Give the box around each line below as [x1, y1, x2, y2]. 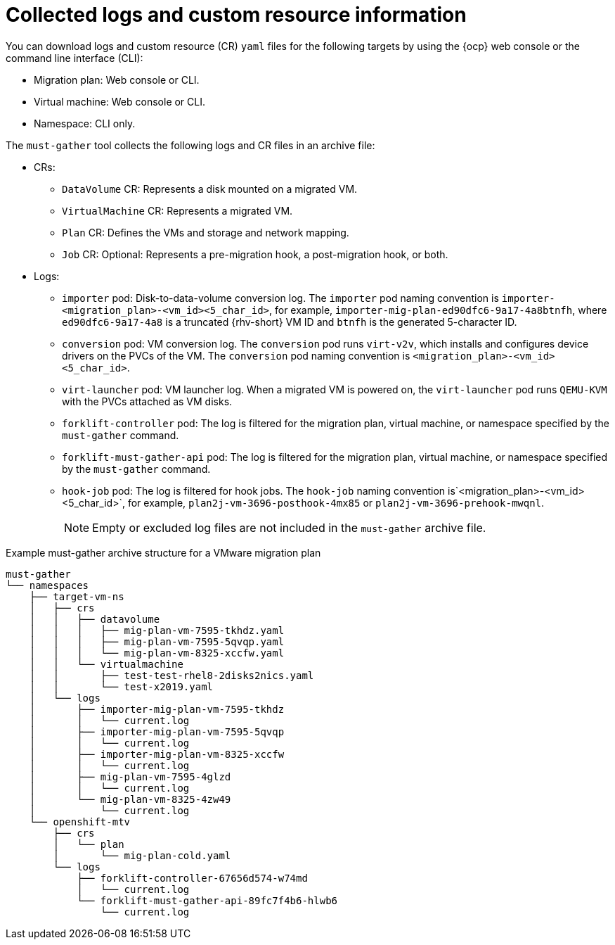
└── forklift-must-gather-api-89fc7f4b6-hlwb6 [77, 894, 338, 906]
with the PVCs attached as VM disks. [62, 395, 233, 407]
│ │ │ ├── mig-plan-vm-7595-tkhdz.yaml [29, 624, 285, 636]
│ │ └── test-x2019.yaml [29, 680, 214, 692]
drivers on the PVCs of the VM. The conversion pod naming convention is [62, 349, 410, 362]
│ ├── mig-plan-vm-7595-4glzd [29, 770, 231, 782]
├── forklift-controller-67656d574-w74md [77, 872, 308, 884]
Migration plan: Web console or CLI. [34, 73, 200, 86]
